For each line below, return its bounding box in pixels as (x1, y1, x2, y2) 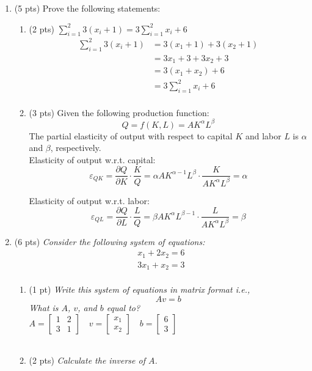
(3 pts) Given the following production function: (29, 106, 209, 119)
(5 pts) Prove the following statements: (14, 2, 161, 14)
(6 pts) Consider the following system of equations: (14, 235, 205, 248)
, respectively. (50, 141, 101, 154)
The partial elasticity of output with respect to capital (29, 129, 233, 142)
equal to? (106, 301, 140, 314)
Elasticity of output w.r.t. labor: (29, 194, 150, 207)
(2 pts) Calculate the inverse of (29, 354, 145, 367)
